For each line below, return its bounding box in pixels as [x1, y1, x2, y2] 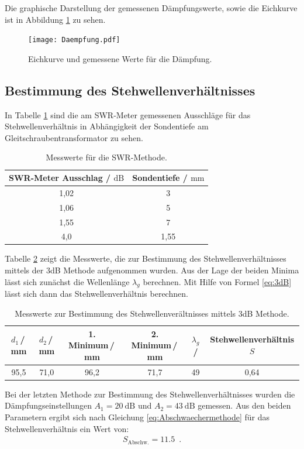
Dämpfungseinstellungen [5, 399, 92, 412]
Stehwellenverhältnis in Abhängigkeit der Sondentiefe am [5, 120, 209, 132]
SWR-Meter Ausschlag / [9, 172, 111, 184]
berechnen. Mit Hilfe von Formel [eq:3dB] [143, 275, 292, 287]
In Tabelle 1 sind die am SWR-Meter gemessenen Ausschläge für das [5, 108, 251, 121]
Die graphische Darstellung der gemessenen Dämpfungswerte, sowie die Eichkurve [5, 2, 298, 13]
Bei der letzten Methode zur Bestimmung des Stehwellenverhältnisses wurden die [5, 388, 295, 400]
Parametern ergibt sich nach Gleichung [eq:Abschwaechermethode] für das [5, 410, 270, 423]
